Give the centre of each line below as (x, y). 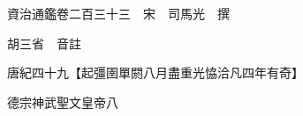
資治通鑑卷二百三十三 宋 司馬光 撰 (118, 13)
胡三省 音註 (44, 43)
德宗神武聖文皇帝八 (62, 101)
